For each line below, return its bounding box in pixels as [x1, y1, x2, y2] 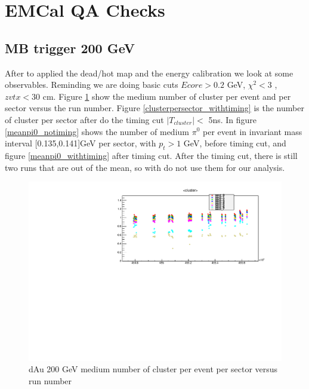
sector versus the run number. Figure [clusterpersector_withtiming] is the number [5, 102, 304, 114]
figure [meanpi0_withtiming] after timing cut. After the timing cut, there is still [5, 149, 298, 161]
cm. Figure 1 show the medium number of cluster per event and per [42, 90, 291, 102]
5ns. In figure [208, 113, 257, 125]
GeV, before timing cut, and [183, 137, 286, 149]
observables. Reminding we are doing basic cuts [5, 78, 178, 91]
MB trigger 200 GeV [5, 38, 135, 57]
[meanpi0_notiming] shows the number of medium [5, 125, 189, 137]
